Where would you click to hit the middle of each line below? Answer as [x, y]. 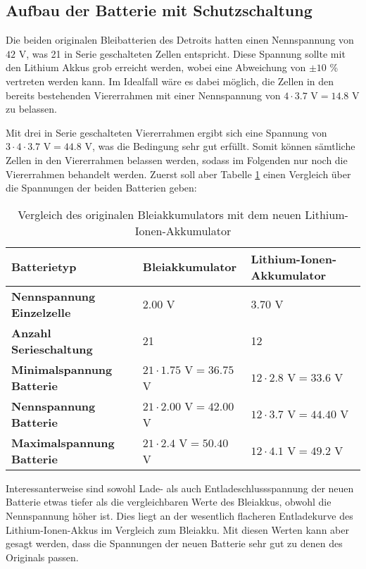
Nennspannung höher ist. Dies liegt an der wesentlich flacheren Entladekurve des [179, 515]
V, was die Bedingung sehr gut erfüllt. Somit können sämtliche [220, 146]
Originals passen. [42, 557]
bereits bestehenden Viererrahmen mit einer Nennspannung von [143, 95]
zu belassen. [31, 109]
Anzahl [31, 332]
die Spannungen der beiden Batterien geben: [101, 188]
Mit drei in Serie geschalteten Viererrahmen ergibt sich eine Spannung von [166, 132]
